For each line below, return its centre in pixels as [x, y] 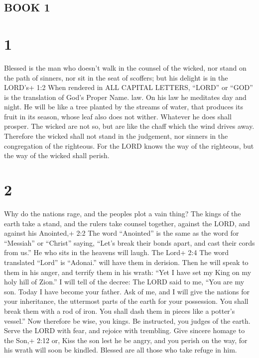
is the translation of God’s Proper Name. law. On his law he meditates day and [125, 97]
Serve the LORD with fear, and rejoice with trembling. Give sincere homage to [125, 330]
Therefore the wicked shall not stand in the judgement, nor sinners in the [116, 136]
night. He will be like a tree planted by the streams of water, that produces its [124, 107]
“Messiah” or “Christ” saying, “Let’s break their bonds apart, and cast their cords [129, 242]
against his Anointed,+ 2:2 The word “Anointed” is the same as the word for [122, 233]
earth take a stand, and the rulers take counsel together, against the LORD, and [127, 223]
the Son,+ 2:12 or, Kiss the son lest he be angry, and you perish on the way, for [126, 340]
